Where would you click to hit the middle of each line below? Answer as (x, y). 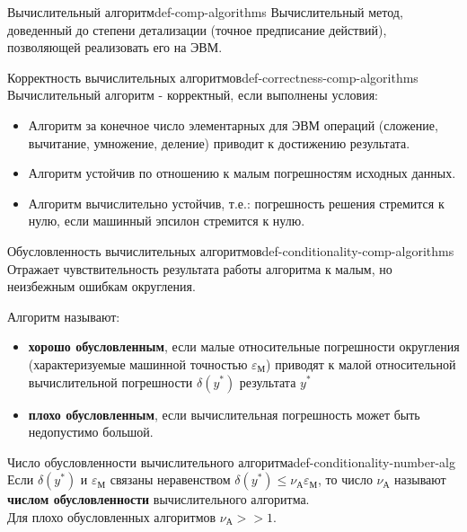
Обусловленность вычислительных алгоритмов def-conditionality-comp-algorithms (231, 250)
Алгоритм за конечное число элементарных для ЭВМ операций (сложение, (233, 124)
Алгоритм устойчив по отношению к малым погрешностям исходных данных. (242, 173)
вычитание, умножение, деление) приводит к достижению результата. (219, 142)
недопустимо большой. (91, 432)
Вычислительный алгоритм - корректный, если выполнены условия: (193, 95)
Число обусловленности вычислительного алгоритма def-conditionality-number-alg (232, 461)
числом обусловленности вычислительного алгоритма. (159, 499)
